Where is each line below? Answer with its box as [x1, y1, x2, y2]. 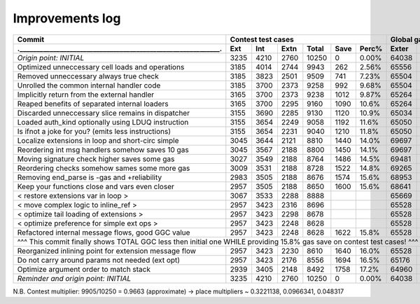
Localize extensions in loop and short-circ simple [17, 135, 179, 145]
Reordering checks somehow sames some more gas [17, 163, 190, 173]
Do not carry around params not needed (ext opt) [17, 255, 181, 265]
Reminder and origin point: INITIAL [17, 273, 132, 283]
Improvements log [13, 11, 121, 26]
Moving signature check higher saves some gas [17, 154, 175, 164]
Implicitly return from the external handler [17, 90, 155, 99]
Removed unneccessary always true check [17, 71, 159, 81]
